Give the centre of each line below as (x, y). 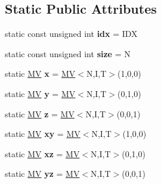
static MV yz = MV (42, 174)
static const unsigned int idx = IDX (71, 34)
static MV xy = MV (43, 134)
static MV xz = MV (42, 153)
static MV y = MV (40, 93)
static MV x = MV (40, 74)
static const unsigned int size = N (68, 53)
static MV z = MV (40, 113)
